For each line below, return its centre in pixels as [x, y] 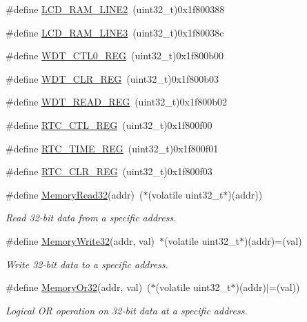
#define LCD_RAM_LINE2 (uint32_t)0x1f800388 [115, 9]
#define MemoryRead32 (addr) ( [75, 194]
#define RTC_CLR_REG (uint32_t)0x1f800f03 [109, 171]
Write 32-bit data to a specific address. [87, 264]
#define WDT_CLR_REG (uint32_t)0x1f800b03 [112, 78]
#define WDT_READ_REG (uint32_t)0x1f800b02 [116, 102]
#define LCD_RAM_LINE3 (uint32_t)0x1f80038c [115, 32]
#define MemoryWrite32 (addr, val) [80, 240]
